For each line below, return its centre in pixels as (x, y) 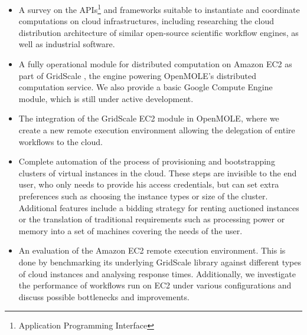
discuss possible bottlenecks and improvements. (104, 296)
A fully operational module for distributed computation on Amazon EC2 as (155, 64)
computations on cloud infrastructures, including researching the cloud (146, 21)
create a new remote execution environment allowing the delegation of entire (157, 130)
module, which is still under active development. (106, 98)
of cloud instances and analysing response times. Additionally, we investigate (157, 273)
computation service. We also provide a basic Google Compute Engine (146, 87)
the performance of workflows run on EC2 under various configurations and (155, 285)
